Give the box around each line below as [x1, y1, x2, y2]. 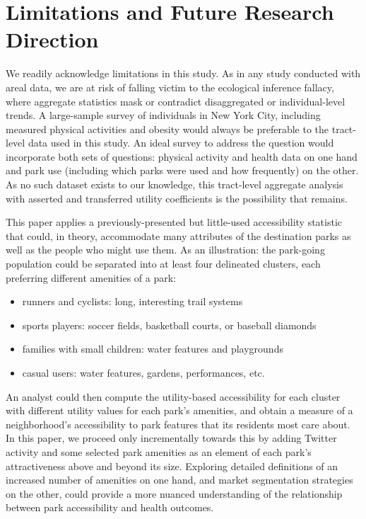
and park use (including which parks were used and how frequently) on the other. [6, 163, 359, 178]
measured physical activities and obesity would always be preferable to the [6, 121, 329, 136]
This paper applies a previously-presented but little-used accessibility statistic [6, 215, 343, 229]
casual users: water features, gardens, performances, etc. [22, 365, 265, 380]
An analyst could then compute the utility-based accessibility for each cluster [6, 389, 341, 404]
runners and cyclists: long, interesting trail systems [22, 294, 243, 309]
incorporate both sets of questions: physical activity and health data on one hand [6, 149, 358, 164]
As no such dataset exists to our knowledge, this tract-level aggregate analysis [6, 177, 343, 192]
